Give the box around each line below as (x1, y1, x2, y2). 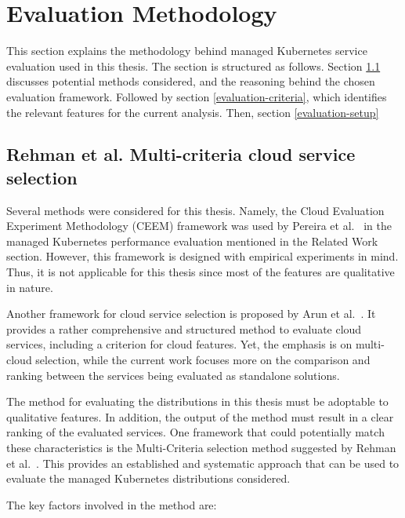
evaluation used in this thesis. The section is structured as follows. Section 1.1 (6, 57, 381, 74)
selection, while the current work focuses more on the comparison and (35, 352, 371, 368)
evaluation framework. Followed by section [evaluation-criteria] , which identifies (6, 88, 387, 104)
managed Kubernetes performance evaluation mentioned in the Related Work (6, 232, 378, 249)
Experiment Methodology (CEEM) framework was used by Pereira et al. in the (6, 217, 392, 234)
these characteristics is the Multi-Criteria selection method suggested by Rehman (6, 440, 396, 455)
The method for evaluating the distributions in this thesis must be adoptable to (6, 393, 389, 410)
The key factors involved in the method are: (6, 496, 217, 513)
